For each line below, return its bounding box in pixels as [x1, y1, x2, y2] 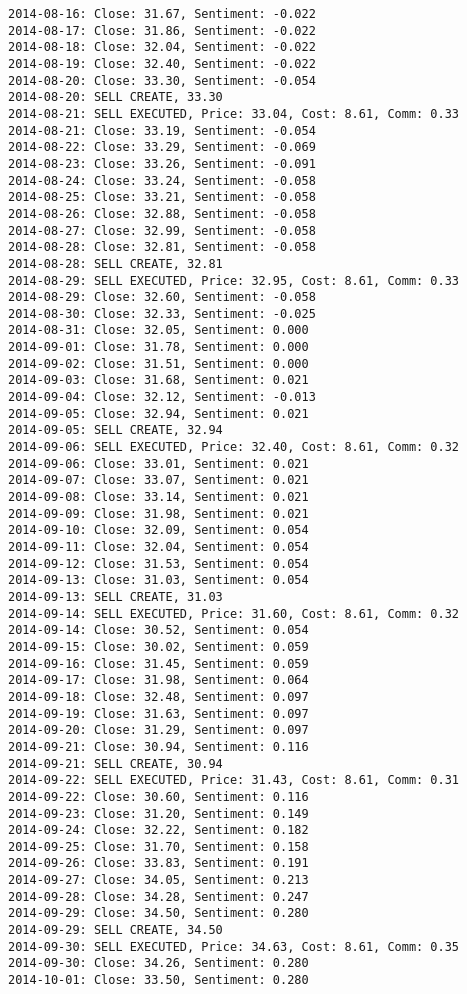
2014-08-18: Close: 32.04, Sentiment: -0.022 [8, 40, 316, 55]
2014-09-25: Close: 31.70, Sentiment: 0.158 [8, 839, 309, 854]
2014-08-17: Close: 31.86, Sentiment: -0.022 [8, 23, 316, 38]
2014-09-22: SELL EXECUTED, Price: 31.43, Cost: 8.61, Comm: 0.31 [8, 773, 460, 788]
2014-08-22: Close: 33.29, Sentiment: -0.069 [8, 140, 316, 155]
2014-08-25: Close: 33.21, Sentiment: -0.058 [8, 190, 316, 205]
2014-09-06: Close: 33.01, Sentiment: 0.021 [8, 456, 309, 471]
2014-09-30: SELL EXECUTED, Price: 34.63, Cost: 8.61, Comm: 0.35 [8, 939, 460, 954]
